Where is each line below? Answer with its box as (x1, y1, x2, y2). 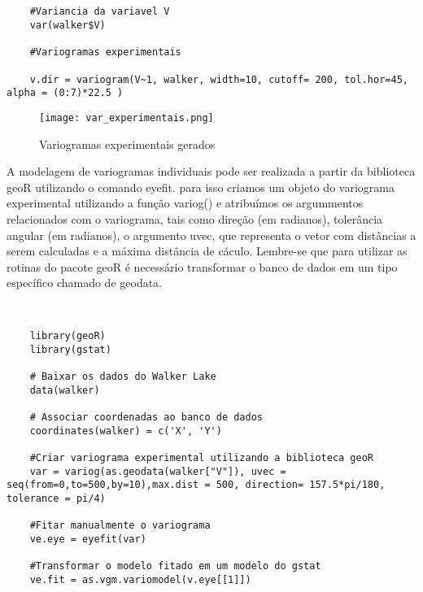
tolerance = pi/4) (7, 493, 106, 505)
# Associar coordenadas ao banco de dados (29, 411, 263, 424)
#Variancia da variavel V (29, 6, 170, 18)
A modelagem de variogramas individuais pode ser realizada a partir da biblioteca (7, 163, 416, 180)
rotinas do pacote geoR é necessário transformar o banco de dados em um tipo (7, 258, 398, 275)
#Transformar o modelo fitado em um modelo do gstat (29, 560, 321, 572)
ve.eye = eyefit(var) (29, 533, 146, 546)
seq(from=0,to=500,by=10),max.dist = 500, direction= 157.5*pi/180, (7, 479, 386, 491)
